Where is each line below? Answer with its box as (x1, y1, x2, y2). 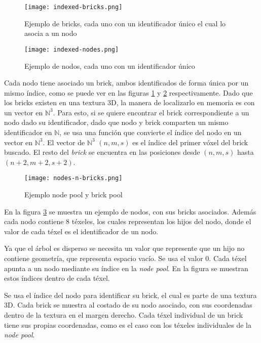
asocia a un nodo (24, 28, 77, 38)
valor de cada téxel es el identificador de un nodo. (4, 226, 159, 236)
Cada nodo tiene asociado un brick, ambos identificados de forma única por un (4, 77, 249, 88)
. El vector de (43, 137, 85, 147)
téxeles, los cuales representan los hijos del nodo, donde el (71, 216, 251, 227)
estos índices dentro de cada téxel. (4, 273, 110, 283)
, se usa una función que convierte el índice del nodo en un (59, 127, 242, 138)
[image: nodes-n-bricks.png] (24, 175, 123, 182)
